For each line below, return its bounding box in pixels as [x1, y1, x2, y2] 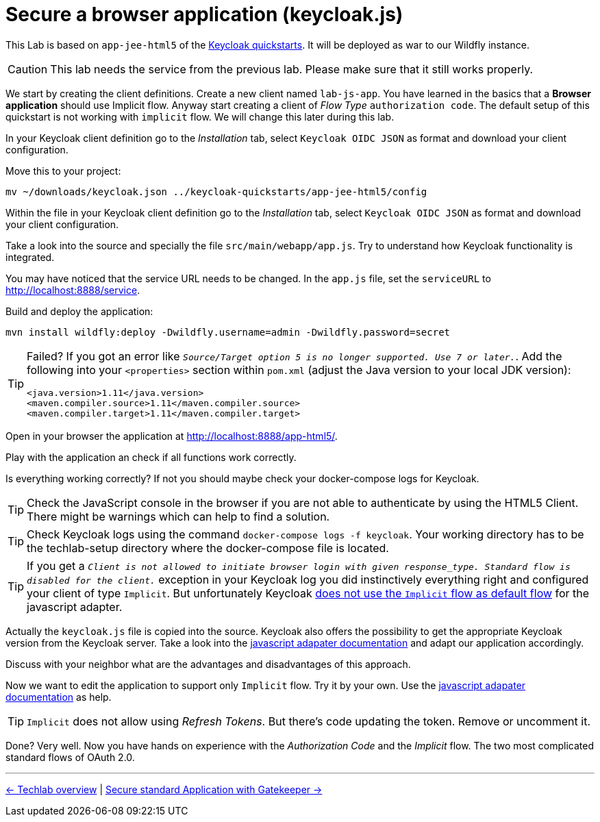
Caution [8, 62, 48, 76]
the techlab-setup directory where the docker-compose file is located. [27, 540, 389, 555]
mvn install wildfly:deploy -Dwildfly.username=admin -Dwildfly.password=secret [5, 326, 451, 338]
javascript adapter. [27, 599, 123, 614]
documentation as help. [5, 690, 112, 703]
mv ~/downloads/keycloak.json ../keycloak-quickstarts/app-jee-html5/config [5, 186, 427, 197]
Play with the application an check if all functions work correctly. [5, 451, 297, 463]
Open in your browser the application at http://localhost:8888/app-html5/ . [5, 429, 338, 442]
